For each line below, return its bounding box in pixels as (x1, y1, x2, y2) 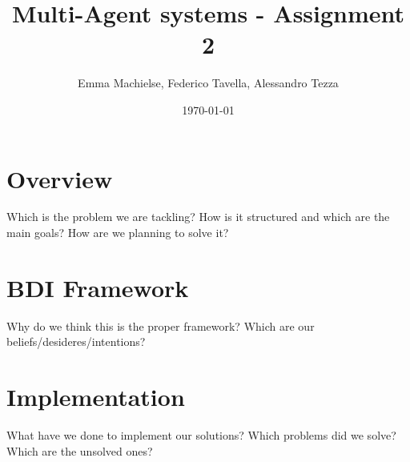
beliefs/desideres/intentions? (6, 333, 146, 350)
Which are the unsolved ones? (6, 442, 153, 459)
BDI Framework (6, 271, 189, 303)
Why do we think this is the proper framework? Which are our (6, 317, 315, 334)
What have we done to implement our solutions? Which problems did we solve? (6, 427, 396, 444)
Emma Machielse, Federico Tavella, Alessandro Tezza (78, 74, 339, 91)
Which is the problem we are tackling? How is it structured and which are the (6, 208, 390, 225)
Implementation (6, 380, 185, 413)
